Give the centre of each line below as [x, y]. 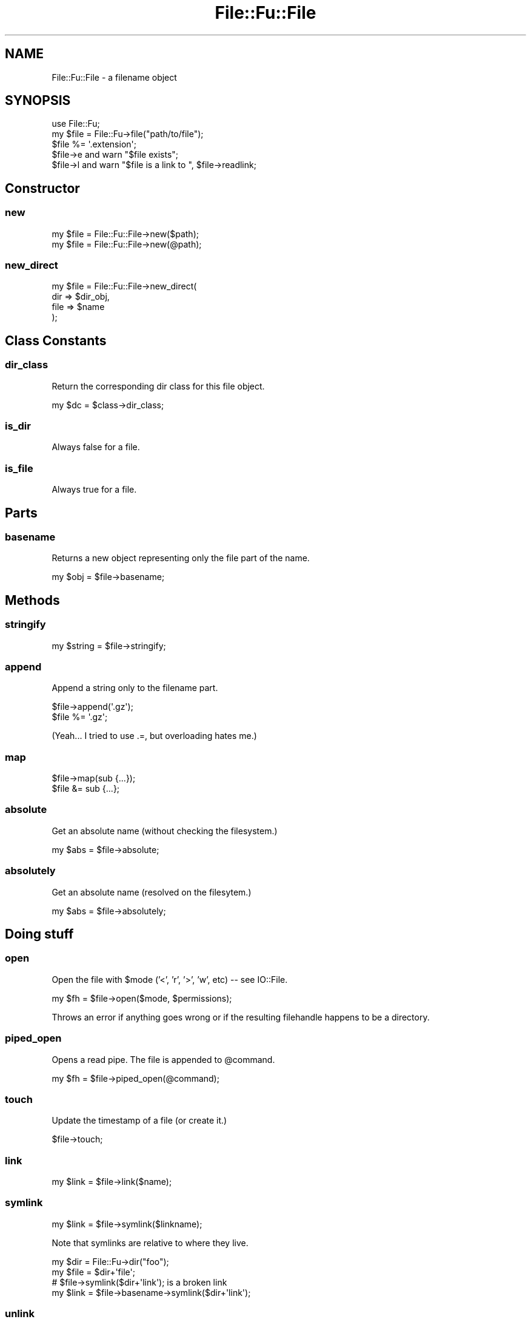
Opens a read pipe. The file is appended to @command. [163, 1059]
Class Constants [56, 340]
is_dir [18, 426]
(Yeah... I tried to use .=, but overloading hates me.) [154, 736]
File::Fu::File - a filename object [114, 77]
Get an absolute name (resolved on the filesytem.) [152, 892]
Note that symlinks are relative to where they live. [150, 1243]
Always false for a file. [96, 447]
